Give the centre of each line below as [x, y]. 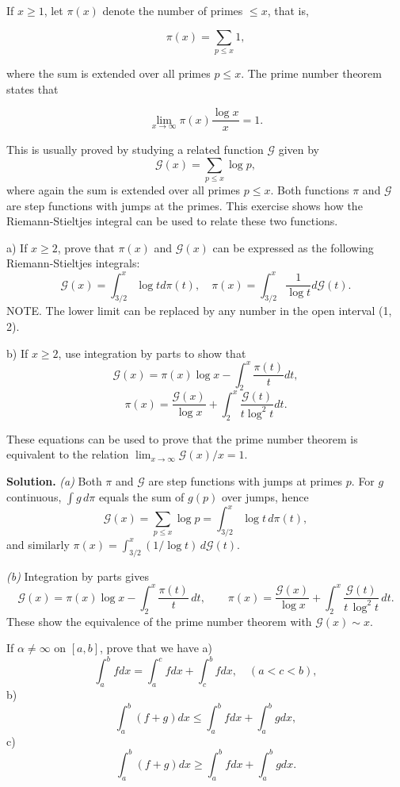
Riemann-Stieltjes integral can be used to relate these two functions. [172, 221]
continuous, [34, 496]
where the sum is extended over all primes [109, 73]
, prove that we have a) [156, 648]
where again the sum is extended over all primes [124, 190]
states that [32, 88]
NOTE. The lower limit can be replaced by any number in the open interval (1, [199, 311]
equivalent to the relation [68, 454]
